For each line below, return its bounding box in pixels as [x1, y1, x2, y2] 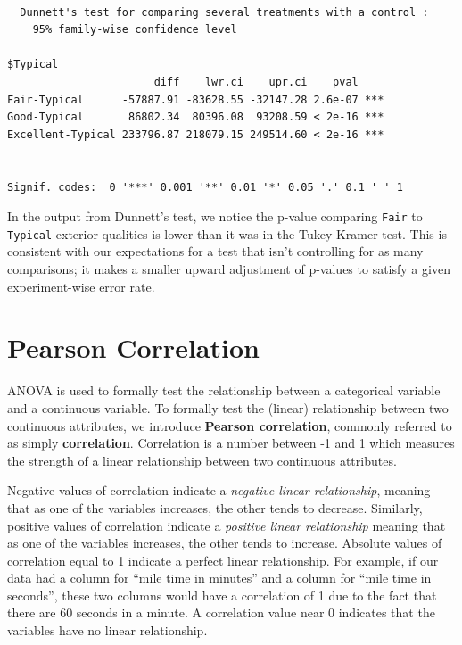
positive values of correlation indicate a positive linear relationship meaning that [7, 516, 446, 534]
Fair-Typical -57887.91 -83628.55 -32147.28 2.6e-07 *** [7, 93, 384, 106]
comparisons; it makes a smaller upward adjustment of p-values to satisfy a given [7, 260, 450, 278]
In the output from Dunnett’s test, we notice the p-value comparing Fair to [7, 207, 423, 226]
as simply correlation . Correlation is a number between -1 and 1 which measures [7, 434, 455, 452]
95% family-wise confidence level [32, 23, 237, 37]
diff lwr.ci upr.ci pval [153, 75, 359, 88]
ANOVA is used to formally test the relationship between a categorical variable [7, 381, 441, 400]
